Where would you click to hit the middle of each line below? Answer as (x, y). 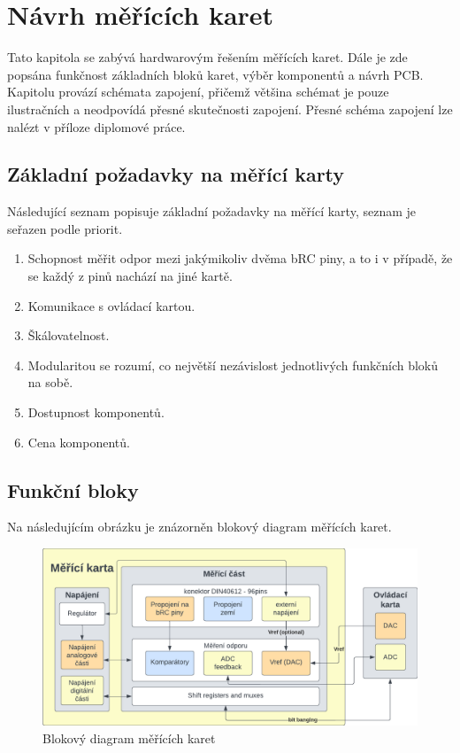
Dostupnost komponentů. (96, 412)
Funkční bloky (73, 489)
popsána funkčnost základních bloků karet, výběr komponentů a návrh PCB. (215, 74)
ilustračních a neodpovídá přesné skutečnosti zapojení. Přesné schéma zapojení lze (230, 109)
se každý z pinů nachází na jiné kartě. (130, 276)
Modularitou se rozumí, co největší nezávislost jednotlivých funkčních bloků (233, 365)
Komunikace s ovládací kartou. (111, 305)
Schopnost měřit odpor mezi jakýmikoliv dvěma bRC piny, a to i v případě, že (240, 258)
